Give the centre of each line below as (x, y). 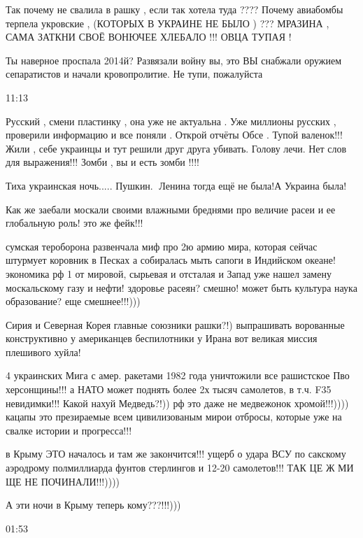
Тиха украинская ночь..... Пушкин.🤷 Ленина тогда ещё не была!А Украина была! (176, 185)
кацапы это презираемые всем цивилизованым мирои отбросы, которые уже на (174, 417)
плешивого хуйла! (43, 352)
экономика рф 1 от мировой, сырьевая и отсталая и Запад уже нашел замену (169, 273)
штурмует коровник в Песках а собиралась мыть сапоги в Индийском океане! (171, 260)
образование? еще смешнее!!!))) (73, 301)
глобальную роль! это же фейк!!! (74, 223)
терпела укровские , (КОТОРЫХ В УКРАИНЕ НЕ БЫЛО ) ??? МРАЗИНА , (168, 23)
